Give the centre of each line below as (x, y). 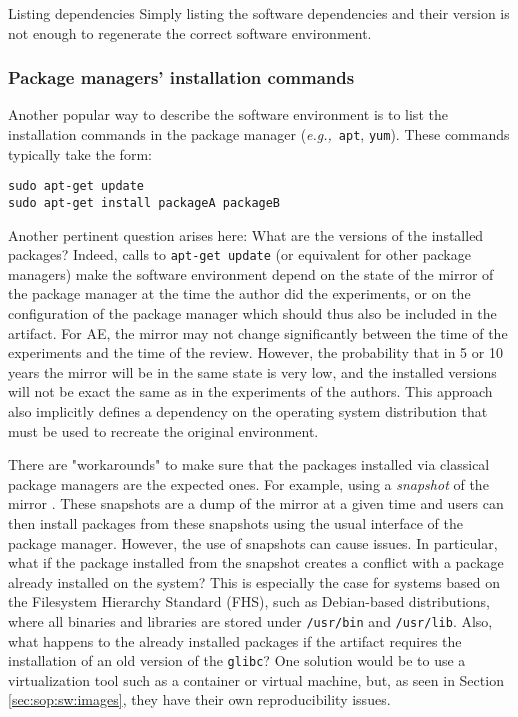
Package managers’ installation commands (181, 77)
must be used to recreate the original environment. (163, 430)
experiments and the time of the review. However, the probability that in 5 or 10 (255, 352)
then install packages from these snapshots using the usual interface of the (235, 522)
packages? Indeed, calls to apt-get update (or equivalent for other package (239, 254)
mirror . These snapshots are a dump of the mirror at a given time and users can (256, 503)
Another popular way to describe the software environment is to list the (228, 114)
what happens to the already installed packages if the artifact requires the (235, 640)
